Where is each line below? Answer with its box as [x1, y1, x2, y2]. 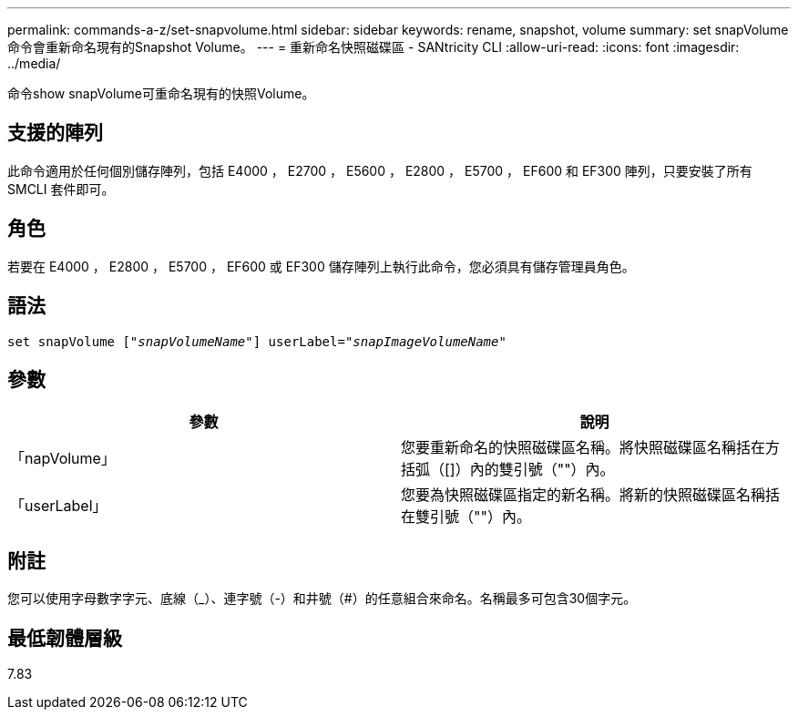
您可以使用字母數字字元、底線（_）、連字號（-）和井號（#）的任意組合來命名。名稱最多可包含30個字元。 [7, 590, 637, 607]
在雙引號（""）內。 [401, 507, 531, 527]
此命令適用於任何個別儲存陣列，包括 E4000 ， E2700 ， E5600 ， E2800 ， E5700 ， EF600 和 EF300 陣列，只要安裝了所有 [7, 162, 752, 179]
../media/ [7, 56, 61, 71]
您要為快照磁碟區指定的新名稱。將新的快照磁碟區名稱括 [401, 486, 781, 505]
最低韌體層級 [7, 626, 122, 650]
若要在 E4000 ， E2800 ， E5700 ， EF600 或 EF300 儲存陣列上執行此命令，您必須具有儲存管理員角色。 [7, 258, 635, 274]
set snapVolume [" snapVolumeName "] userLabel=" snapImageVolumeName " [7, 333, 506, 349]
